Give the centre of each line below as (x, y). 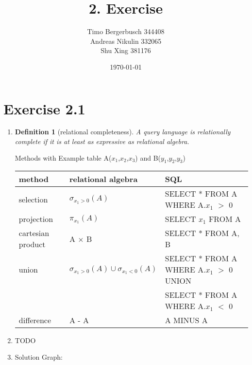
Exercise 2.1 (44, 108)
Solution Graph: (39, 357)
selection (33, 199)
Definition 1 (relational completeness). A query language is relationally (123, 132)
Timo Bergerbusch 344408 (126, 31)
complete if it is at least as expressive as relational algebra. (102, 141)
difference (35, 320)
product (32, 244)
